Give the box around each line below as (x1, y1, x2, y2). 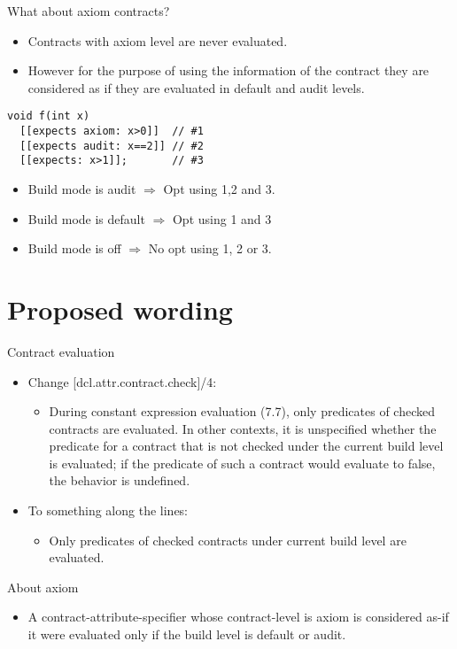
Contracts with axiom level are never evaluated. (27, 31, 288, 50)
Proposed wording (7, 290, 233, 327)
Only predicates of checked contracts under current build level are (49, 530, 407, 549)
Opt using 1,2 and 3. (163, 180, 275, 197)
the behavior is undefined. (49, 471, 190, 490)
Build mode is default (27, 209, 145, 228)
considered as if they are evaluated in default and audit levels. (27, 78, 365, 97)
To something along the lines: (27, 501, 189, 520)
